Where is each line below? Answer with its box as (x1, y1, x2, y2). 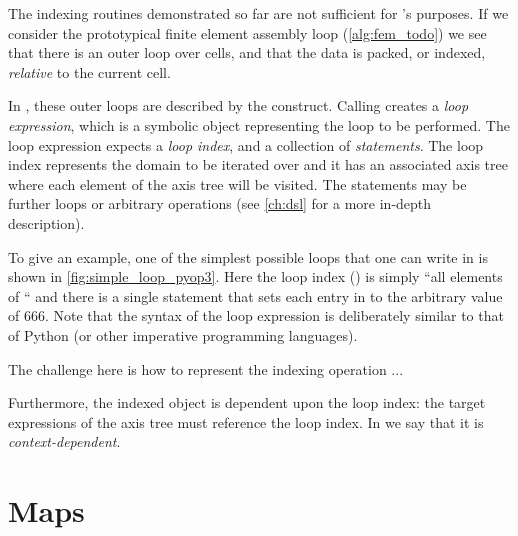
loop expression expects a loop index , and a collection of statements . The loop (8, 134, 484, 155)
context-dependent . (8, 431, 121, 452)
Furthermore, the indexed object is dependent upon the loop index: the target (8, 392, 486, 413)
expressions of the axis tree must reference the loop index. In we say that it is (8, 411, 484, 432)
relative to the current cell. (8, 61, 171, 82)
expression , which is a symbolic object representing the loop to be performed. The (8, 114, 510, 135)
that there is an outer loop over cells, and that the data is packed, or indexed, (8, 42, 486, 63)
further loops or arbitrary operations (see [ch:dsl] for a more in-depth (8, 193, 432, 214)
